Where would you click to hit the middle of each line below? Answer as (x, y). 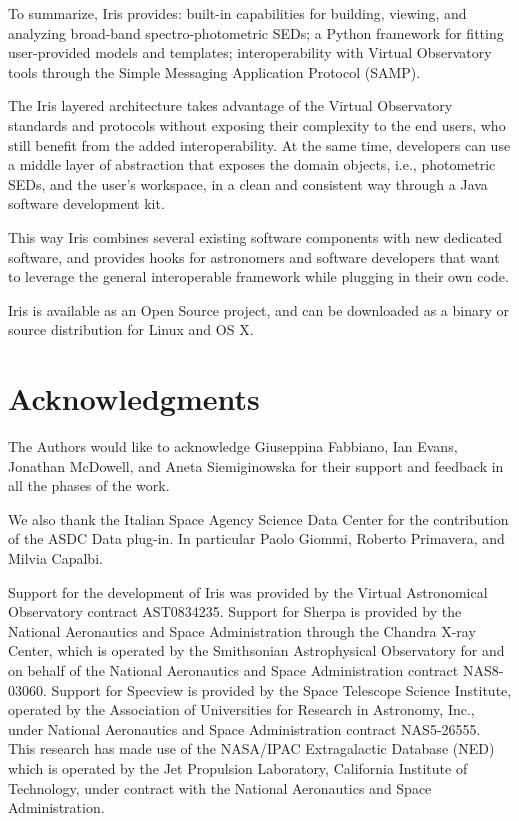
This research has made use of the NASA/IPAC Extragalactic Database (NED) (251, 748)
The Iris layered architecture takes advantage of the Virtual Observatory (230, 105)
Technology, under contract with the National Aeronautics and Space (220, 787)
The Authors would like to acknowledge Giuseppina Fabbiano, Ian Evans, (233, 446)
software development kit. (86, 203)
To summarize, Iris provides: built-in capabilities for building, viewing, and (237, 13)
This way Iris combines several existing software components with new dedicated (255, 236)
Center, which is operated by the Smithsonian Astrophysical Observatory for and (256, 650)
